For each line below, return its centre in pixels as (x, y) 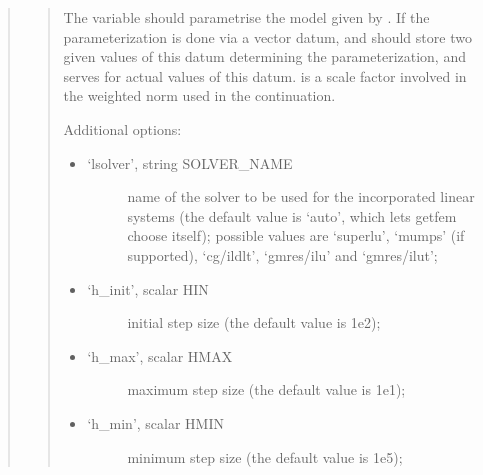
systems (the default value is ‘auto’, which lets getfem (292, 215)
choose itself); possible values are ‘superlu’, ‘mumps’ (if (296, 235)
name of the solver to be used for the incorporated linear (301, 196)
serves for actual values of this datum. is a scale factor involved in (265, 75)
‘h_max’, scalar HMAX (160, 355)
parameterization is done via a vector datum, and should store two (267, 36)
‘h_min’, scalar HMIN (156, 422)
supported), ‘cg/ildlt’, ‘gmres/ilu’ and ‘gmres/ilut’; (282, 254)
